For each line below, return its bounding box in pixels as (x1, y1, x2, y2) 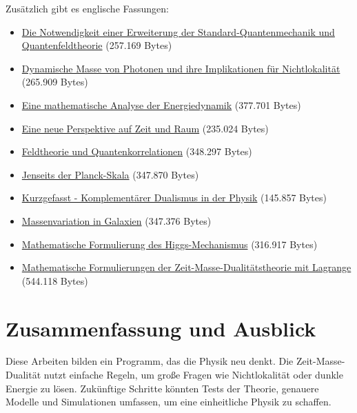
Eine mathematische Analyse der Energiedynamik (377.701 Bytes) (21, 97, 301, 112)
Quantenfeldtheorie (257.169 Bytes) (21, 38, 172, 52)
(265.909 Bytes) (21, 74, 88, 89)
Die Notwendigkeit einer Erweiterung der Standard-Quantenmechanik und (21, 24, 335, 39)
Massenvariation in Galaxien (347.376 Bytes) (21, 213, 212, 228)
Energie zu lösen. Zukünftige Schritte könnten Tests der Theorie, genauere (6, 381, 319, 395)
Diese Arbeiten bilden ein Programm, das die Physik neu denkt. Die (6, 354, 294, 368)
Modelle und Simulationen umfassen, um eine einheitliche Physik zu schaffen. (6, 394, 331, 409)
